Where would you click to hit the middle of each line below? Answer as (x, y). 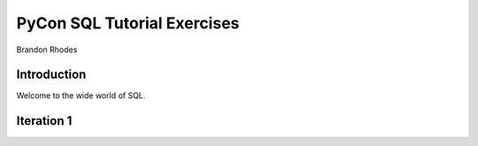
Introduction (51, 75)
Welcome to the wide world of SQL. (81, 96)
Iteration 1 (44, 121)
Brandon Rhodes (47, 50)
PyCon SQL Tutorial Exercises (128, 23)
